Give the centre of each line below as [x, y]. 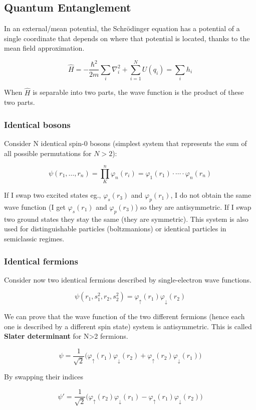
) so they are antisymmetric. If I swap [193, 207]
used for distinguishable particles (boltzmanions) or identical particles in [115, 229]
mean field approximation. [44, 48]
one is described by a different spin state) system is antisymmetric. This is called [128, 326]
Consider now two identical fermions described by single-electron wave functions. [128, 279]
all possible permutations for [48, 153]
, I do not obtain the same [211, 195]
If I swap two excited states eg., [53, 195]
